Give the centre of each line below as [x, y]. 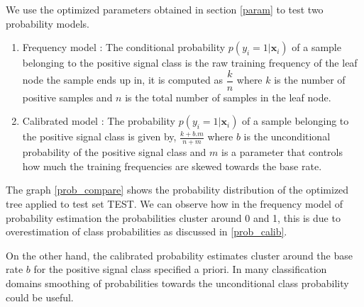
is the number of [310, 80]
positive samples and [67, 97]
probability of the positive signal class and [114, 152]
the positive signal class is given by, [99, 136]
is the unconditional [287, 136]
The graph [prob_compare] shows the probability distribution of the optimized [177, 190]
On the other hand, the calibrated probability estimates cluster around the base [179, 255]
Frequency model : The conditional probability [124, 47]
